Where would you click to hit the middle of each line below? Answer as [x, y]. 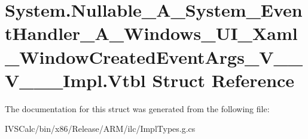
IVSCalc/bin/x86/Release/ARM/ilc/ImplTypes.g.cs [100, 129]
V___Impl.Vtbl [75, 80]
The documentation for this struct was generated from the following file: [137, 108]
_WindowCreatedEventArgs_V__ [154, 56]
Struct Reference [223, 80]
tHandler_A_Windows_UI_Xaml [151, 33]
